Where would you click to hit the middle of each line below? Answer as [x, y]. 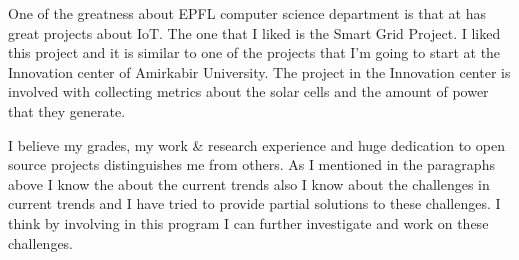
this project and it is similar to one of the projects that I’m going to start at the [254, 52]
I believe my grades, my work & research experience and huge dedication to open [256, 144]
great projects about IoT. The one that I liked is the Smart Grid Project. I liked [254, 32]
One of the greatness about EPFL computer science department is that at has [247, 13]
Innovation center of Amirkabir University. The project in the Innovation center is [259, 71]
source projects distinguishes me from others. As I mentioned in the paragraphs [251, 164]
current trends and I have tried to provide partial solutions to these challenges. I [254, 203]
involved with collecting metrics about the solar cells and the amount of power [248, 91]
